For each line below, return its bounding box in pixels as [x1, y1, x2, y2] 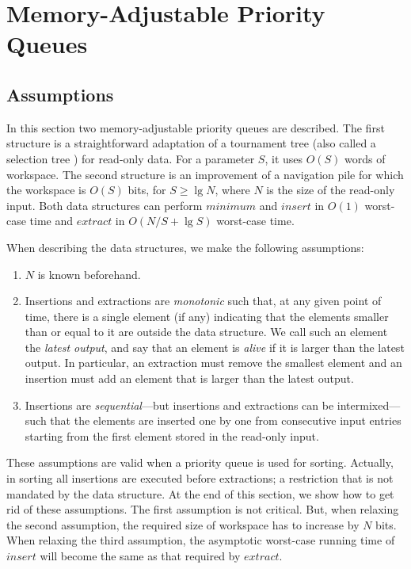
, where [215, 181, 250, 198]
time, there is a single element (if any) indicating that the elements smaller [25, 307, 389, 324]
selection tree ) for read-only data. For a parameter [6, 150, 255, 166]
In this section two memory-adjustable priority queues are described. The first [6, 119, 385, 136]
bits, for [127, 181, 166, 198]
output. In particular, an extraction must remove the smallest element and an [25, 354, 402, 371]
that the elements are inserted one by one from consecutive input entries [50, 412, 401, 429]
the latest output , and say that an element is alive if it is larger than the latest [25, 338, 405, 355]
